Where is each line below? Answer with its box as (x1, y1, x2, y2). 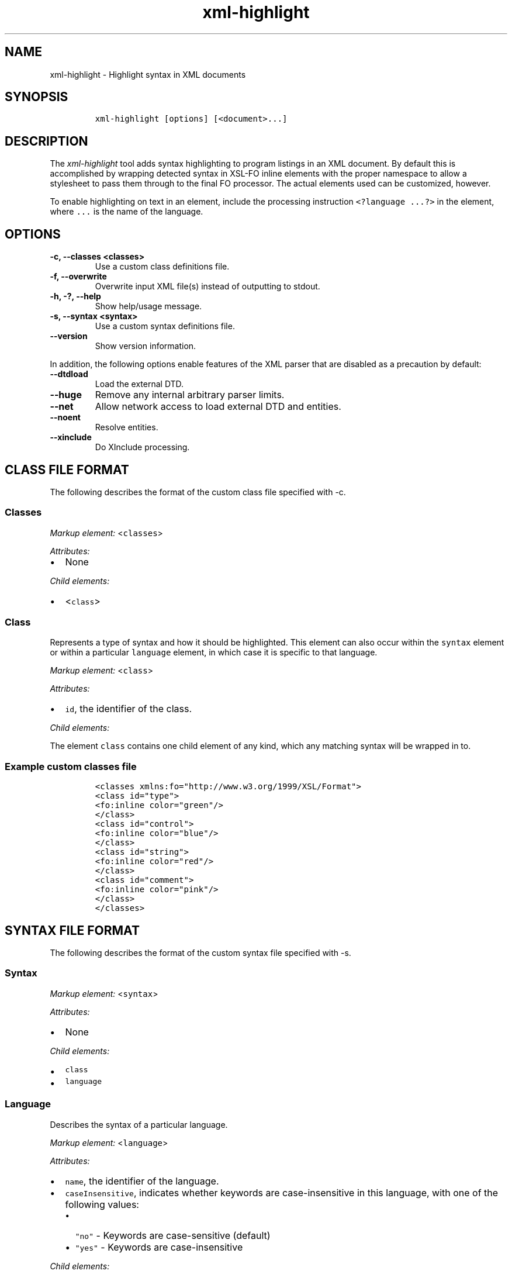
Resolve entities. (95, 422, 158, 433)
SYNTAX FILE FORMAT (5, 923, 140, 938)
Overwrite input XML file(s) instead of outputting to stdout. (95, 281, 320, 292)
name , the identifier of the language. (65, 1175, 219, 1187)
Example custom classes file (5, 760, 137, 772)
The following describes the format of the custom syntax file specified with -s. (50, 948, 351, 958)
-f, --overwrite (50, 271, 107, 282)
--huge (50, 389, 82, 401)
